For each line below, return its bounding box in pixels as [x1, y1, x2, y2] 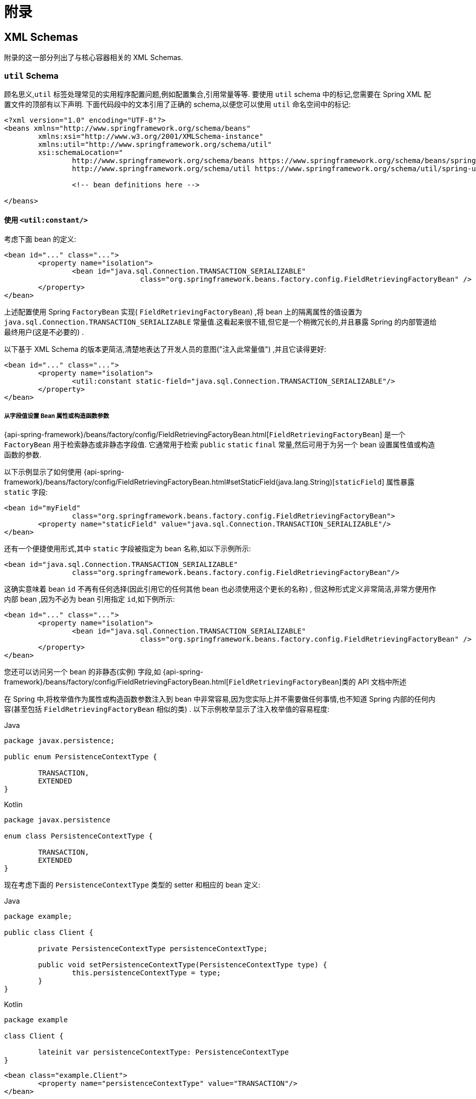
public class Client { [4, 928, 94, 936]
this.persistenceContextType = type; [72, 968, 221, 977]
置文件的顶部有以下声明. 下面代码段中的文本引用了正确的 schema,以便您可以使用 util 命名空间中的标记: [4, 99, 351, 109]
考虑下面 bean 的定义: [4, 235, 76, 244]
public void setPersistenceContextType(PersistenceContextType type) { [38, 960, 327, 969]
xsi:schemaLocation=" [38, 148, 124, 156]
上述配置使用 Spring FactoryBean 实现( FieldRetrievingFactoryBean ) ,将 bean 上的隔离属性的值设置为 [4, 307, 362, 317]
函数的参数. [4, 450, 42, 459]
